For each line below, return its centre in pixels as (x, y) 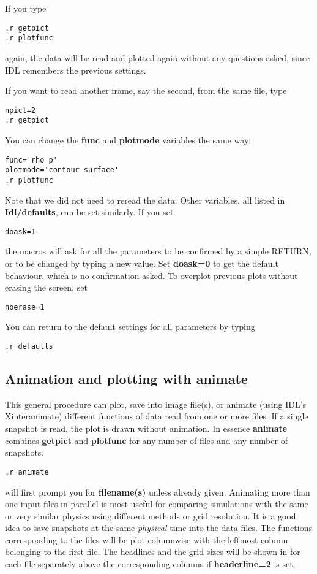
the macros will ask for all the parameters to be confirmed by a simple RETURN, (158, 251)
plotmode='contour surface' (62, 170)
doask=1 (21, 232)
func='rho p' (31, 160)
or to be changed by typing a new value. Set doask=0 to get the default (142, 263)
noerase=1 (25, 307)
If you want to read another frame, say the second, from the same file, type (146, 90)
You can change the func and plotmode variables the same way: (128, 140)
